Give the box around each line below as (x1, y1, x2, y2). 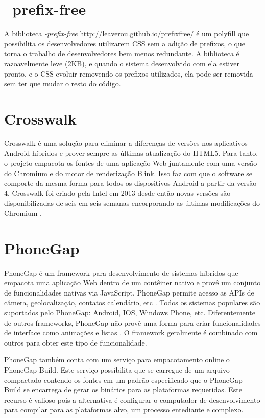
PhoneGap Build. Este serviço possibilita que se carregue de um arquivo (4, 364, 230, 375)
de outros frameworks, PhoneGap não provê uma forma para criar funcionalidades (4, 317, 261, 328)
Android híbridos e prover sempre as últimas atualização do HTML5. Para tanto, (4, 147, 258, 158)
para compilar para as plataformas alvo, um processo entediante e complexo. (4, 404, 244, 415)
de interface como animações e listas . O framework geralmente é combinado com (4, 327, 258, 338)
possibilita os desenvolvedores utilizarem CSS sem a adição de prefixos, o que (4, 38, 245, 48)
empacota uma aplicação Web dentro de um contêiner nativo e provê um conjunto (4, 277, 261, 288)
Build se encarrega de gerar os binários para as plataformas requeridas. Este (4, 384, 242, 395)
